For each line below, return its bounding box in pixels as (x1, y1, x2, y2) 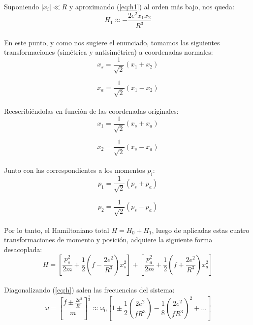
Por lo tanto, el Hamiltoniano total (4, 225, 109, 235)
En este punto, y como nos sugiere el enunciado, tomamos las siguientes (4, 37, 220, 47)
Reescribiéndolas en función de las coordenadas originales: (4, 106, 179, 116)
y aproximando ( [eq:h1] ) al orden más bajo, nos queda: (69, 1, 235, 11)
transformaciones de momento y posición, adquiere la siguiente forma (4, 234, 213, 245)
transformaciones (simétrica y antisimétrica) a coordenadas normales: (4, 47, 213, 57)
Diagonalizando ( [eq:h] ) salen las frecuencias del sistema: (4, 285, 175, 295)
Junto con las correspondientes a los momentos (4, 165, 145, 175)
